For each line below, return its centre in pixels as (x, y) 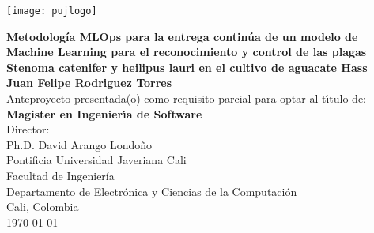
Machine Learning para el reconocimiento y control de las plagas (187, 52)
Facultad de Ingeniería (60, 175)
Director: (28, 129)
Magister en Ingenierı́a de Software (104, 113)
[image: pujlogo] (52, 11)
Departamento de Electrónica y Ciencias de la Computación (152, 191)
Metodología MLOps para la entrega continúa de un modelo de (182, 36)
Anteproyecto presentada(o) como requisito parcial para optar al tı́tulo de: (187, 98)
